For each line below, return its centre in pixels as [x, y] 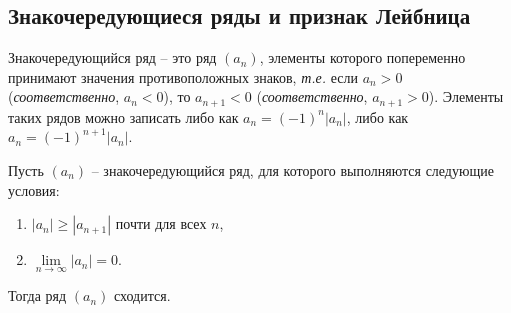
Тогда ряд [37, 295]
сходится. [142, 295]
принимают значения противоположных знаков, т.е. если [183, 76]
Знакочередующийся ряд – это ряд [112, 57]
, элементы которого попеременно [362, 57]
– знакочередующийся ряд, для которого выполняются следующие [292, 170]
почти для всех [161, 223]
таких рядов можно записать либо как [123, 116]
